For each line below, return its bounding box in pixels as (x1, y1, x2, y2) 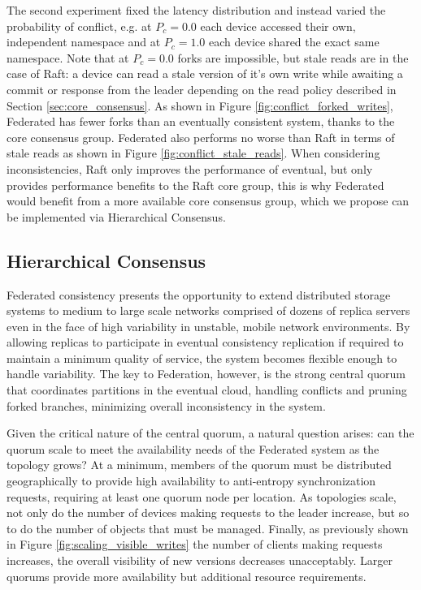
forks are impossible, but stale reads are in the (177, 49, 409, 66)
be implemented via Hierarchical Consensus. (7, 208, 226, 225)
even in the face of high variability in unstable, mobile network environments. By (7, 317, 410, 334)
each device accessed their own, (200, 17, 356, 34)
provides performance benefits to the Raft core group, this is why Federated (7, 176, 384, 193)
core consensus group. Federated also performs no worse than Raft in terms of (7, 128, 395, 145)
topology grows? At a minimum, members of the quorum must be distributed (7, 456, 392, 473)
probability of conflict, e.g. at (7, 17, 152, 34)
